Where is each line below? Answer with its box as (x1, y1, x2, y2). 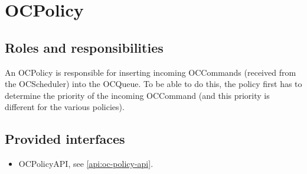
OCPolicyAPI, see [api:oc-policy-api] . (18, 157, 153, 170)
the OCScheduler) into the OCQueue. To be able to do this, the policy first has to (5, 78, 302, 90)
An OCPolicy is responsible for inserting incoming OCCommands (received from (5, 66, 296, 78)
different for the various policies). (5, 101, 125, 113)
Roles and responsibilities (5, 38, 164, 56)
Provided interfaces (5, 130, 125, 148)
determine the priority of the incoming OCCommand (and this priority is (5, 89, 270, 101)
